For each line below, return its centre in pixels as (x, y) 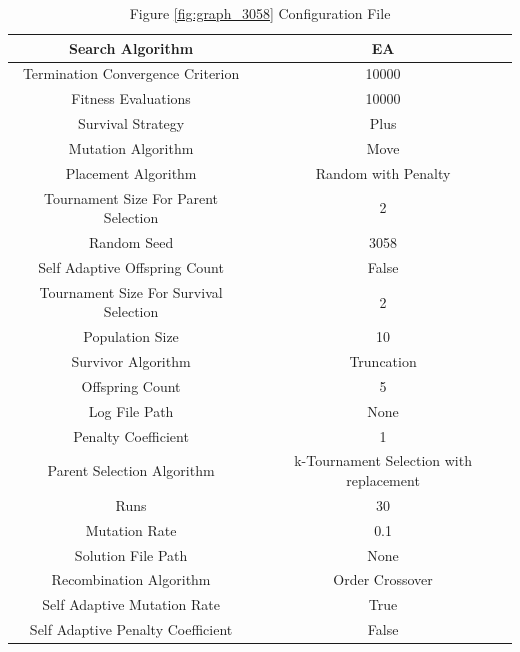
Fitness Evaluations (131, 98)
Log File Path (131, 410)
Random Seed (131, 242)
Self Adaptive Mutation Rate (131, 604)
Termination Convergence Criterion (131, 73)
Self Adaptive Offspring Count (131, 266)
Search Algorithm (131, 47)
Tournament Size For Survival (131, 291)
